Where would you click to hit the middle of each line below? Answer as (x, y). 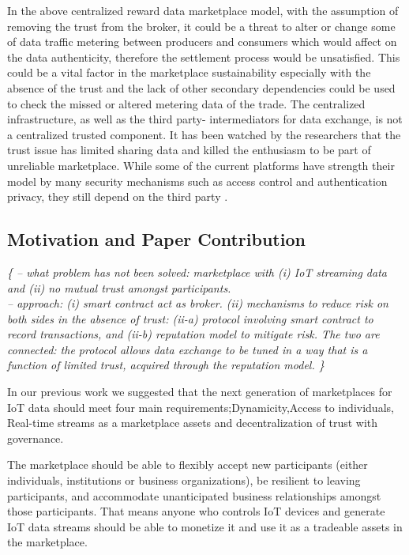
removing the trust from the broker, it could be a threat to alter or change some (201, 26)
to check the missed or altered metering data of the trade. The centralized (186, 103)
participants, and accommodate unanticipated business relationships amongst (194, 495)
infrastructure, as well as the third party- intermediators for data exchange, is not (205, 119)
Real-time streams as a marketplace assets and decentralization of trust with (193, 423)
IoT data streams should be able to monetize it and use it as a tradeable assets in (205, 526)
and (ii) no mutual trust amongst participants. (119, 287)
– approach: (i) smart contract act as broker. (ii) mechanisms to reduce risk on (198, 303)
